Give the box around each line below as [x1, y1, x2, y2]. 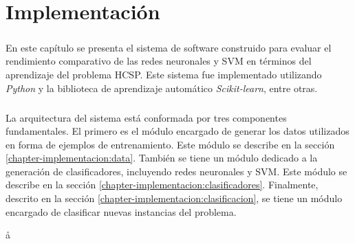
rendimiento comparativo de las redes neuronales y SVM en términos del [6, 54, 312, 68]
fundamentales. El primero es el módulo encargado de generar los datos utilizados [6, 124, 349, 138]
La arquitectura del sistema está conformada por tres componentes [6, 110, 287, 124]
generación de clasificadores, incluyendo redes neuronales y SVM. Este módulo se [6, 164, 347, 178]
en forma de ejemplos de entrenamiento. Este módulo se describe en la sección [6, 137, 335, 151]
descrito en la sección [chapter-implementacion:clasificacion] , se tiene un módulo [6, 191, 343, 206]
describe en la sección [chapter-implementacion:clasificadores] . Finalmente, [6, 177, 319, 192]
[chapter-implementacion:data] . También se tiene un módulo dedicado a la [6, 151, 318, 165]
